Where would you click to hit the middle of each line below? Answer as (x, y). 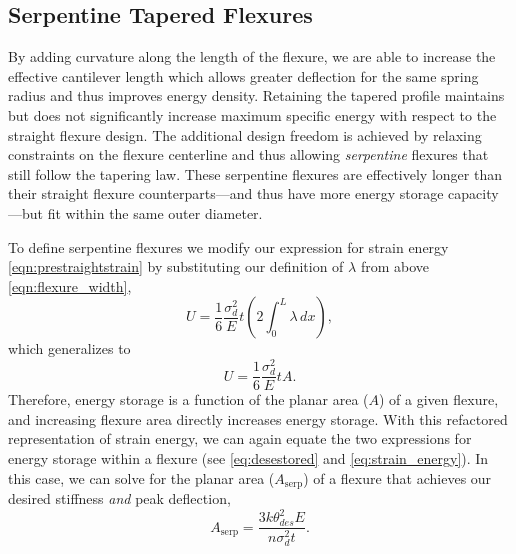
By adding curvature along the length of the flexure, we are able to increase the (252, 56)
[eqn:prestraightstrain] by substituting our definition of (176, 266)
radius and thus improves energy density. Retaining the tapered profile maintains (256, 95)
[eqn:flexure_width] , (70, 285)
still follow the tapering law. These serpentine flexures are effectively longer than (255, 173)
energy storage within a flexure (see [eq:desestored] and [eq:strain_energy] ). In (248, 457)
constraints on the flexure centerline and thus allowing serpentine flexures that (248, 154)
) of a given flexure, (439, 399)
